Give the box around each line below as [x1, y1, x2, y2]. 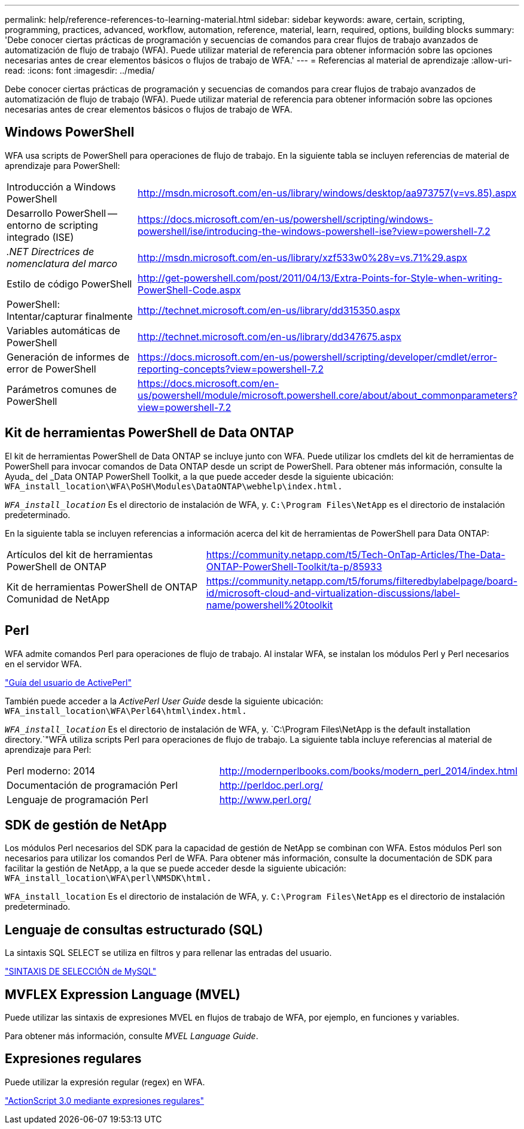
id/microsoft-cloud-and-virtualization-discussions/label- [206, 586, 460, 599]
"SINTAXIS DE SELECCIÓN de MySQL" [5, 966, 157, 977]
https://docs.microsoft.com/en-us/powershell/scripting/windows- [138, 213, 433, 225]
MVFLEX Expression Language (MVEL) [5, 986, 240, 1002]
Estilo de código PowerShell [7, 277, 132, 290]
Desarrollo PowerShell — [7, 207, 118, 219]
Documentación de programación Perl [7, 779, 178, 791]
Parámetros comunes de [7, 383, 117, 395]
